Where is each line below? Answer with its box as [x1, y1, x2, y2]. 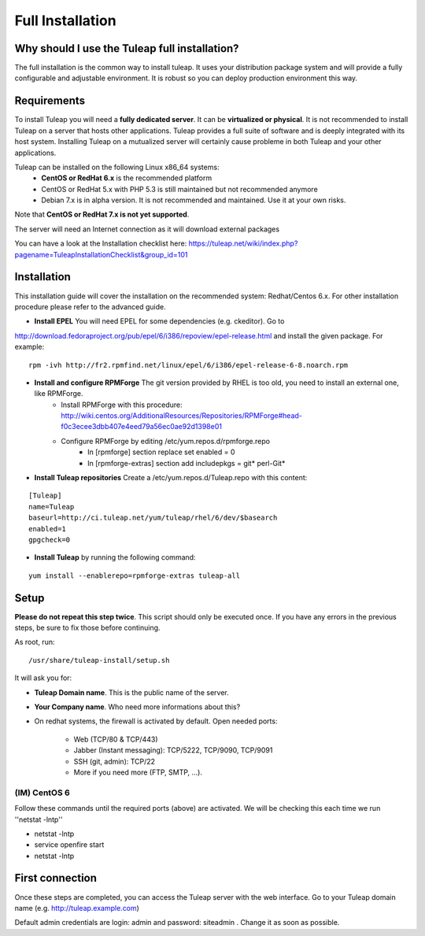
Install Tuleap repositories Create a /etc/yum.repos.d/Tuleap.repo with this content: [34, 473, 308, 483]
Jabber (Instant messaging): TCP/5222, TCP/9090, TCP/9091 [73, 745, 273, 755]
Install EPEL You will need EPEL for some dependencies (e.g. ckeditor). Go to [34, 316, 285, 326]
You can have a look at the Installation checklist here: [14, 239, 187, 248]
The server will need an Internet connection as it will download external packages [14, 224, 279, 234]
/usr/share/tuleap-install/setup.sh [28, 656, 170, 664]
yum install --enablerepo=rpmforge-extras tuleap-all [28, 571, 240, 580]
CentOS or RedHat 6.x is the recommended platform [41, 173, 213, 183]
